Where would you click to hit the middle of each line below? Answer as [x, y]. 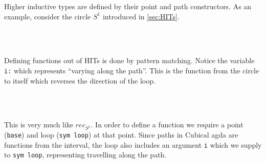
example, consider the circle [48, 16]
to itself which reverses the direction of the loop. [80, 80]
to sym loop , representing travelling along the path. [85, 155]
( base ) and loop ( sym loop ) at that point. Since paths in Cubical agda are [121, 135]
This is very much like [39, 125]
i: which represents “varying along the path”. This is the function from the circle [132, 70]
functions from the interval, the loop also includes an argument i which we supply [133, 144]
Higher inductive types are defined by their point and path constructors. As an [128, 6]
